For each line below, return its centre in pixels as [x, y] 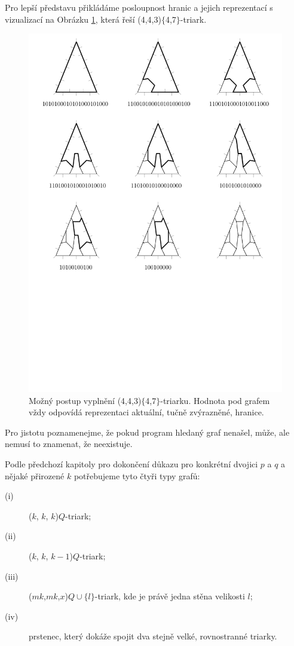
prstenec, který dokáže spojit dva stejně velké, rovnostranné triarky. [153, 636]
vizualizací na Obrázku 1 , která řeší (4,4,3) [83, 19]
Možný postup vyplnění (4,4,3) [85, 400]
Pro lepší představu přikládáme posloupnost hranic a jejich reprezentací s [139, 7]
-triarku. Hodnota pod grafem [215, 400]
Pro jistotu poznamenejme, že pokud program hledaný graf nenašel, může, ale [147, 432]
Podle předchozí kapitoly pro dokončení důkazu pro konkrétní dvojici [131, 464]
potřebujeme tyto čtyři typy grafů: [137, 475]
